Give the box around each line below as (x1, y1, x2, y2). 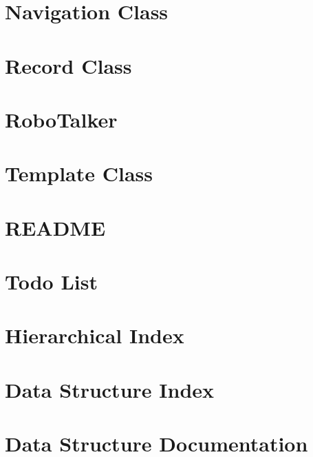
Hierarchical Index (5, 321, 184, 349)
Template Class (5, 159, 153, 187)
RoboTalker (5, 105, 118, 133)
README (5, 213, 106, 241)
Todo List (5, 267, 98, 296)
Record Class (5, 51, 132, 79)
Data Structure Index (5, 375, 215, 403)
